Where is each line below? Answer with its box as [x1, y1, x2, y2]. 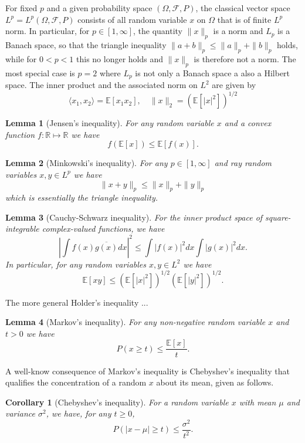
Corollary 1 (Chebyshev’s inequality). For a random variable [5, 395, 229, 408]
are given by [212, 79, 256, 91]
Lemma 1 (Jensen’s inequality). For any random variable [5, 117, 214, 129]
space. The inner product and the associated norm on [5, 79, 198, 91]
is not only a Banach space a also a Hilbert [135, 66, 290, 79]
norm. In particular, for [5, 25, 90, 37]
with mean [239, 395, 276, 408]
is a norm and [213, 25, 263, 37]
